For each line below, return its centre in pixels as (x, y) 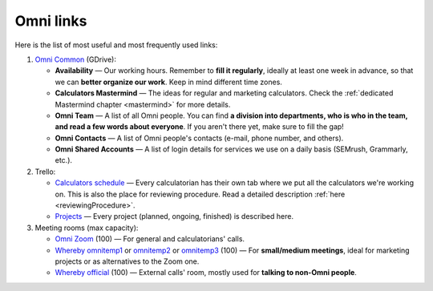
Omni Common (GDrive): (75, 59)
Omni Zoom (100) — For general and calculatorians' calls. (150, 239)
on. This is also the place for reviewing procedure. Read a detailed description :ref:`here (200, 194)
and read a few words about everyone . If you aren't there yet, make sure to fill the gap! (199, 127)
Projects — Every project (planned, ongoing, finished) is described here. (174, 216)
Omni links (51, 21)
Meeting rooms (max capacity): (87, 228)
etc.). (63, 160)
